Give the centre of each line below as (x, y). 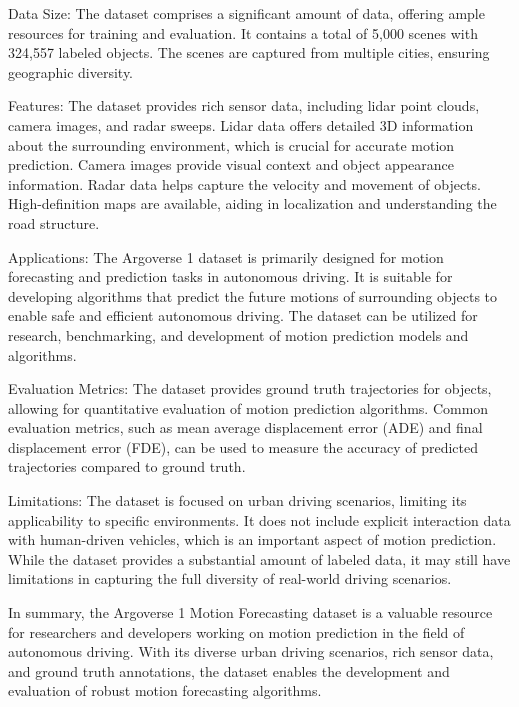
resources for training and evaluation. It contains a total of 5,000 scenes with (243, 32)
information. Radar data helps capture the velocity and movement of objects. (244, 183)
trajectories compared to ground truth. (127, 466)
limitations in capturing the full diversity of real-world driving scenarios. (230, 578)
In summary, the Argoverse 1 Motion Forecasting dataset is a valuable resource (250, 612)
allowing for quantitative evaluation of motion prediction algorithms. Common (248, 407)
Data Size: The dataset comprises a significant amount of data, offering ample (246, 13)
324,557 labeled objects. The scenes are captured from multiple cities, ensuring (249, 52)
